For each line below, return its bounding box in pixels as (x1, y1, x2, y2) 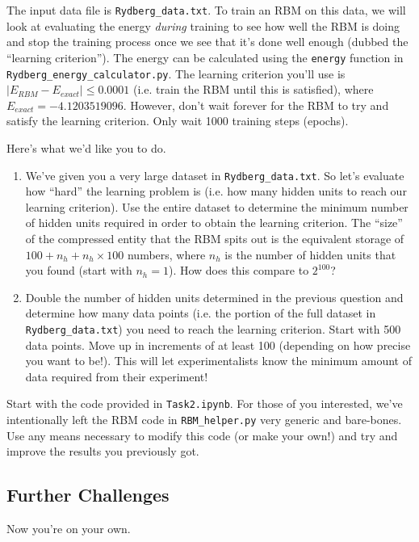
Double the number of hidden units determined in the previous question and (25, 288, 404, 305)
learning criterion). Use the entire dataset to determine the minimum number (25, 198, 409, 215)
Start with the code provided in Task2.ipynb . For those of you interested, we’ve (6, 395, 403, 412)
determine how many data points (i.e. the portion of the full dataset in (25, 305, 376, 321)
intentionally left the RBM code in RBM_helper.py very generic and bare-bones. (6, 411, 402, 428)
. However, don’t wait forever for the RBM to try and (123, 96, 389, 113)
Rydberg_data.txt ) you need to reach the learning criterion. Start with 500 (25, 320, 401, 337)
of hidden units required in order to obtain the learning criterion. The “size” (25, 214, 403, 231)
